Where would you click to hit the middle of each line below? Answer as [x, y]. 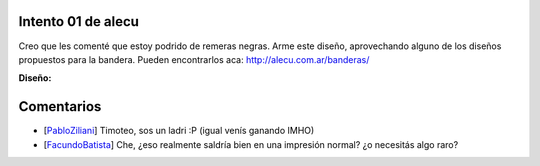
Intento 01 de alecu [79, 21]
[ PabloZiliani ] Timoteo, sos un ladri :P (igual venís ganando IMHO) [179, 131]
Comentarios [60, 106]
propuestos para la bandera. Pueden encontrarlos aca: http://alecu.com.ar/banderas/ [194, 59]
